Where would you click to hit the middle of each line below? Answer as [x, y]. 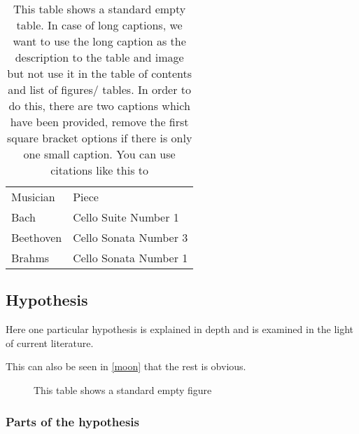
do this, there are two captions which [99, 106]
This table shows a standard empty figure [123, 389]
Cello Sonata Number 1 [131, 258]
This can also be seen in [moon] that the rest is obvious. [126, 366]
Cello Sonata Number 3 [131, 237]
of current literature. [50, 343]
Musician [33, 197]
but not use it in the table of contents [99, 73]
